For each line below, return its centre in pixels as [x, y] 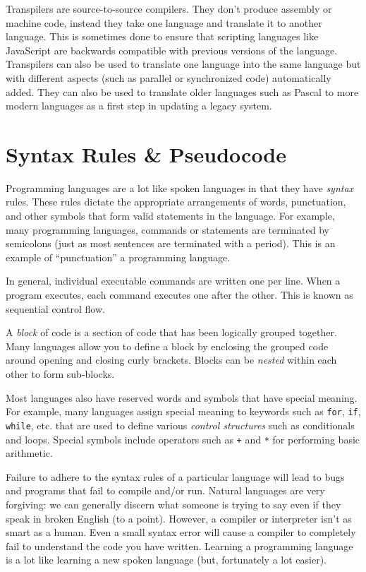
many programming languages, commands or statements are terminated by [167, 229]
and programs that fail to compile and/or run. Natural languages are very [165, 490]
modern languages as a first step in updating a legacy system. [139, 106]
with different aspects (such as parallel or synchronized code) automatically [169, 77]
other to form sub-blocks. [60, 374]
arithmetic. [29, 453]
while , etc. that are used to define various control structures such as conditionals [180, 425]
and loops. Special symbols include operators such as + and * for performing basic [183, 439]
